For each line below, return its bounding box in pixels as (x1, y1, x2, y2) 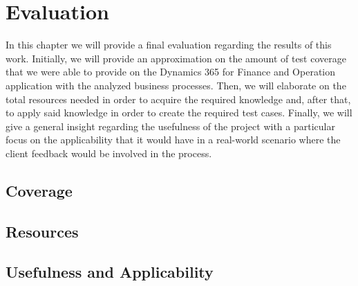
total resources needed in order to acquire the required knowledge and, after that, (6, 91, 351, 106)
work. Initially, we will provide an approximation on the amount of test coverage (6, 51, 346, 65)
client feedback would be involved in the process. (6, 145, 212, 160)
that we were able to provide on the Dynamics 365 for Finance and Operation (6, 64, 336, 79)
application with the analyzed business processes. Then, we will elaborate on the (6, 78, 346, 92)
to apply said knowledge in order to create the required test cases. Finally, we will (6, 105, 352, 120)
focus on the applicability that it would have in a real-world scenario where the (6, 132, 341, 147)
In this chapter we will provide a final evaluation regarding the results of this (6, 37, 332, 52)
